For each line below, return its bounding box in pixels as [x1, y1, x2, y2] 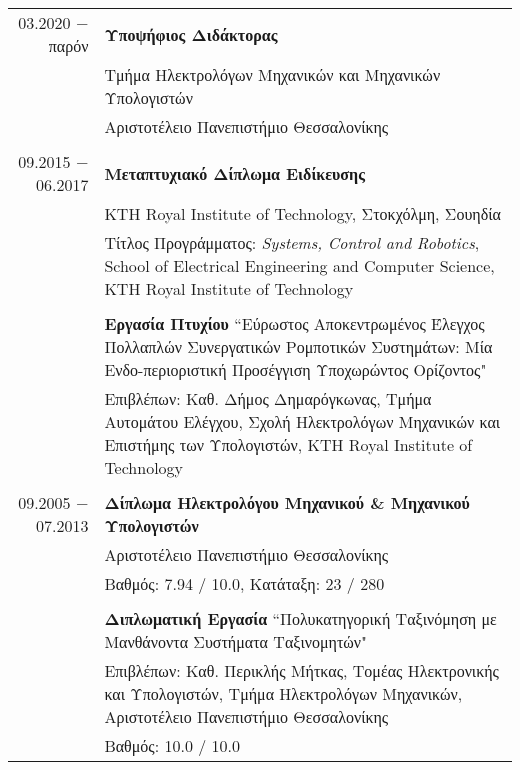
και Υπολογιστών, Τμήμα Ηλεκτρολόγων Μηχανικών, [104, 682, 463, 705]
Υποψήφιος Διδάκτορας [104, 22, 278, 46]
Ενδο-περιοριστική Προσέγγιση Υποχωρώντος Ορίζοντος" [104, 358, 487, 381]
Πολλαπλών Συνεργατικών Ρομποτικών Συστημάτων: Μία [104, 335, 493, 358]
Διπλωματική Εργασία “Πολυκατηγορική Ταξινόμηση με [104, 607, 497, 630]
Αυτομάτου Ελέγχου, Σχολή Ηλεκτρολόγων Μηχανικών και [104, 410, 501, 433]
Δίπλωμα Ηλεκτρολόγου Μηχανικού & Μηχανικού [104, 491, 470, 514]
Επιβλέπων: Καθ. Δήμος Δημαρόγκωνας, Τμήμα [104, 387, 432, 410]
